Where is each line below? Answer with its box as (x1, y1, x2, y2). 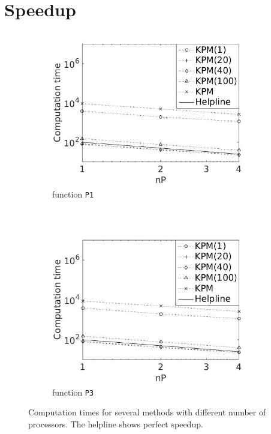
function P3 (52, 385, 94, 398)
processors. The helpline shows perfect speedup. (28, 417, 203, 430)
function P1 (52, 187, 94, 200)
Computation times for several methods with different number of (28, 406, 266, 418)
